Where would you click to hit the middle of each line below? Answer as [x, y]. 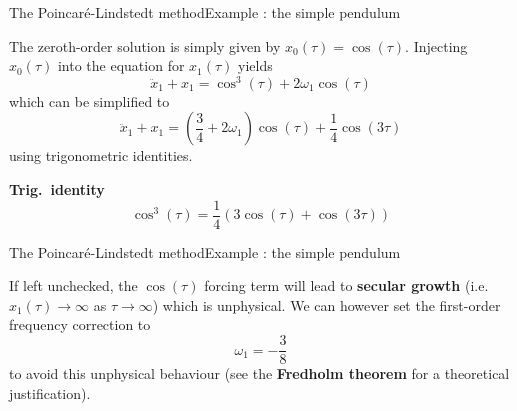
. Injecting [436, 45]
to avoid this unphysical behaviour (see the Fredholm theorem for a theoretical [259, 373]
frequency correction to [80, 324]
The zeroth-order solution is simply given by [145, 45]
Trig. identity [57, 189]
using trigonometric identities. [101, 155]
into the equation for [121, 65]
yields [255, 65]
